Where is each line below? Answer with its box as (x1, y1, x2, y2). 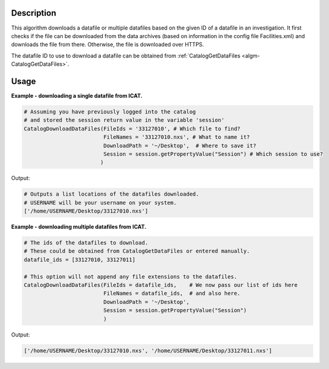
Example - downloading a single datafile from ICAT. (11, 92, 143, 99)
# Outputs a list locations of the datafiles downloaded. (24, 191, 199, 197)
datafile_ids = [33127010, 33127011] (24, 256, 136, 263)
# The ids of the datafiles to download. (24, 239, 149, 246)
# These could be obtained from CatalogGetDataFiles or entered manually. (24, 248, 251, 255)
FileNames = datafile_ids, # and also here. (103, 290, 241, 297)
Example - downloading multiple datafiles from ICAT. (11, 223, 147, 231)
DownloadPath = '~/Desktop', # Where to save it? (103, 142, 257, 149)
